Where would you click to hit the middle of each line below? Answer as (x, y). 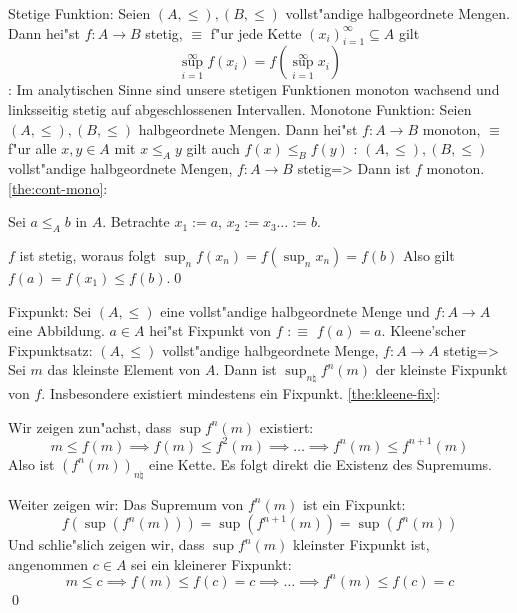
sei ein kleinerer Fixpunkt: (211, 563)
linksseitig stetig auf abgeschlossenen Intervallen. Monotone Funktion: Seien (240, 108)
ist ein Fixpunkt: (354, 503)
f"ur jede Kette (256, 32)
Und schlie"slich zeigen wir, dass (106, 544)
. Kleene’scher (424, 330)
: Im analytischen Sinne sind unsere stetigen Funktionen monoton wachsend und (254, 89)
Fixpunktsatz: (50, 349)
